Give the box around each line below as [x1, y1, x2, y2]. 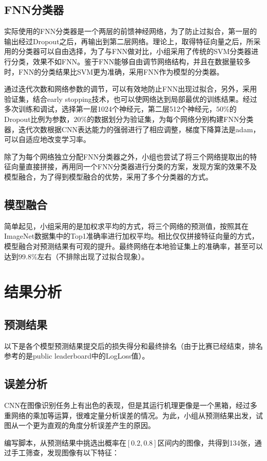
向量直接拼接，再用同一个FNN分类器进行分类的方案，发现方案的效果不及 [11, 161, 257, 172]
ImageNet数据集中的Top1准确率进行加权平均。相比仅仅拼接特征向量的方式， [4, 230, 259, 241]
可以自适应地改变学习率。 [4, 134, 90, 145]
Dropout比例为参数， [4, 113, 74, 124]
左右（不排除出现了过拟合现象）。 [37, 251, 149, 261]
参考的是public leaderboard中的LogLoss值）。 [4, 350, 149, 361]
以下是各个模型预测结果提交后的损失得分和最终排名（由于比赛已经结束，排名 [4, 340, 263, 351]
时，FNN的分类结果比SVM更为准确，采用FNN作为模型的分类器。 [4, 66, 224, 77]
